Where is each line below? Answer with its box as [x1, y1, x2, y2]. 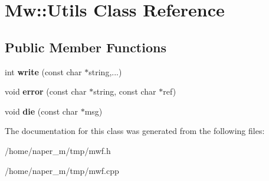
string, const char [93, 85, 156, 98]
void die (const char [5, 105, 78, 117]
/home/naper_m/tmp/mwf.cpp [5, 164, 119, 176]
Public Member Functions [5, 38, 166, 56]
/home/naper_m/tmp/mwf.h [5, 144, 111, 156]
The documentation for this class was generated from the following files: [5, 125, 265, 137]
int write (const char [5, 65, 82, 78]
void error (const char [5, 85, 87, 98]
